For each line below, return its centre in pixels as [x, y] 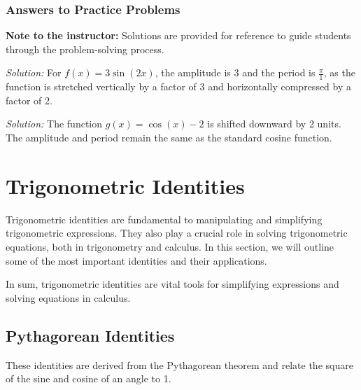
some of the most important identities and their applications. [136, 260]
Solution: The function [54, 124]
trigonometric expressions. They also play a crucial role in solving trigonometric [177, 233]
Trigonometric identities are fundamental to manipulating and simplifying [164, 219]
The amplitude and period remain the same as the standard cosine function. [169, 138]
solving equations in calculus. [68, 297]
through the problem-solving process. [85, 49]
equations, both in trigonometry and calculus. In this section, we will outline [170, 246]
